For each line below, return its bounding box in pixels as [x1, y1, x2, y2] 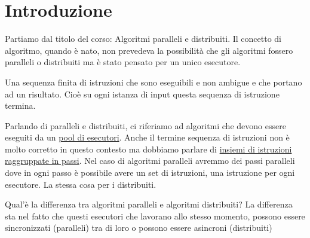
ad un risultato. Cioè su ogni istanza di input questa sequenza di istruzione [5, 87, 280, 100]
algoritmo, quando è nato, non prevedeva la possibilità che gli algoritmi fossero [5, 44, 293, 56]
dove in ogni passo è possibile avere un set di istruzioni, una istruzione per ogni [5, 166, 295, 179]
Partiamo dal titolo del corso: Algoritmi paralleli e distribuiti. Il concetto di [5, 32, 281, 45]
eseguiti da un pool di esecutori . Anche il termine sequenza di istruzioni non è [5, 131, 290, 144]
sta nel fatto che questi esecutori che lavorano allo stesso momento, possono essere [5, 209, 305, 222]
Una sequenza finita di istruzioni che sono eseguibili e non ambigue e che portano [5, 75, 302, 88]
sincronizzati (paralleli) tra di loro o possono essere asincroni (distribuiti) [5, 221, 272, 234]
